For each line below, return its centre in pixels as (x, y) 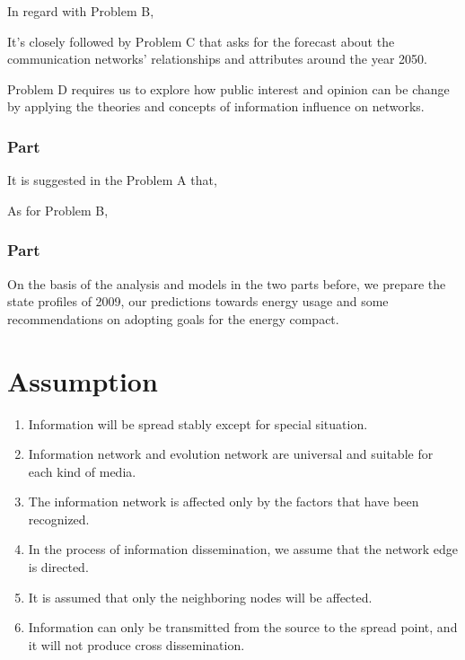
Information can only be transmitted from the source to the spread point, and (243, 627)
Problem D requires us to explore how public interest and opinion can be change (228, 88)
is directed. (58, 567)
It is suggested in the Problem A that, (112, 180)
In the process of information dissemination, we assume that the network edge (243, 549)
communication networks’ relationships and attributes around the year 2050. (217, 59)
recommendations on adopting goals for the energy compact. (173, 318)
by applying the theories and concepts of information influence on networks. (216, 106)
